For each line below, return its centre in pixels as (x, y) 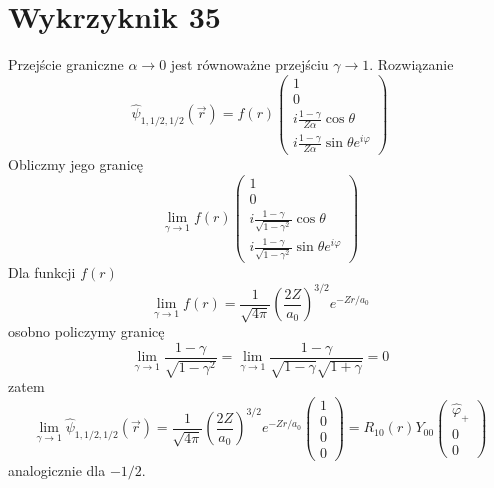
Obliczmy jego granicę (75, 164)
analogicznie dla (57, 469)
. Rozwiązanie (411, 64)
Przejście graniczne (66, 64)
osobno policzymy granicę (86, 331)
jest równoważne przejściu (249, 64)
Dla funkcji (42, 272)
